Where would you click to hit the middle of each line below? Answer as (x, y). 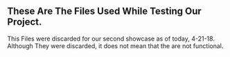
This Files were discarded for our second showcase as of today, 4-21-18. (111, 38)
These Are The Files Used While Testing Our (105, 11)
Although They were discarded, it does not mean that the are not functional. (115, 46)
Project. (25, 22)
